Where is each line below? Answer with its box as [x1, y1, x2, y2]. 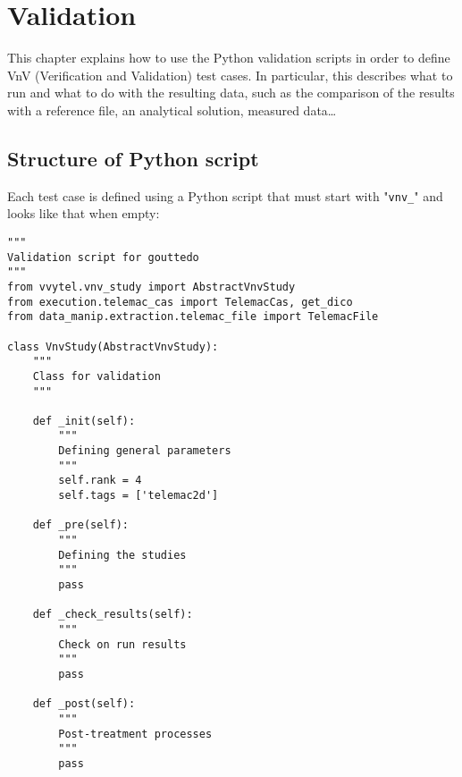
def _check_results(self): [32, 608, 193, 621]
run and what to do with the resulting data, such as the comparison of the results [7, 83, 455, 102]
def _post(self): [32, 697, 136, 711]
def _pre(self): [32, 519, 130, 532]
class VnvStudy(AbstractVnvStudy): [7, 340, 219, 353]
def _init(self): [32, 414, 136, 427]
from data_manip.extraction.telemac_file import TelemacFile [7, 310, 379, 324]
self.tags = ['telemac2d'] [58, 489, 219, 503]
